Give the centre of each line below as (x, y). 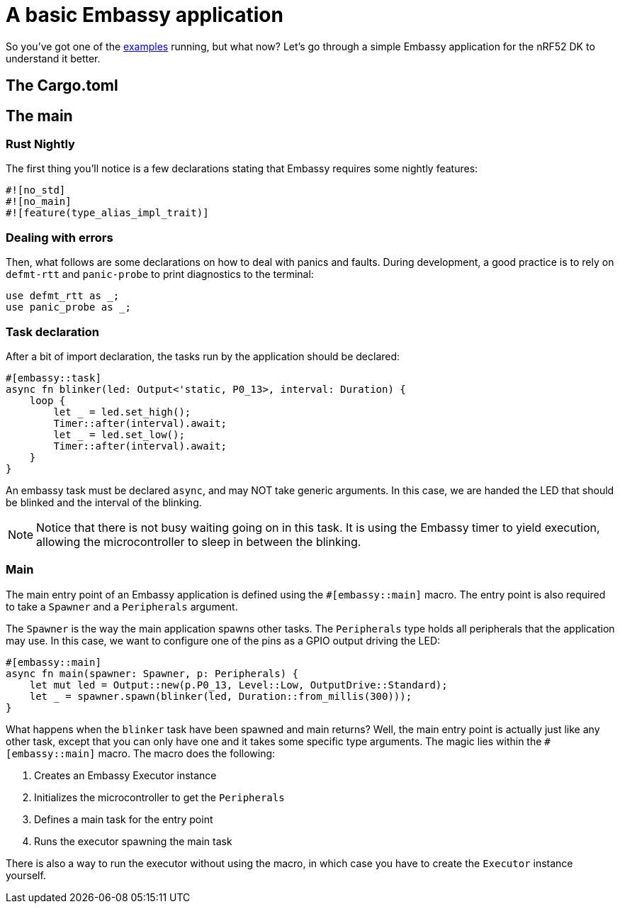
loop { (47, 400)
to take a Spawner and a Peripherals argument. (122, 606)
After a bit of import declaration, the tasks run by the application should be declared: (203, 356)
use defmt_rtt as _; (63, 296)
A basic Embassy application (145, 15)
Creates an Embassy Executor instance (125, 775)
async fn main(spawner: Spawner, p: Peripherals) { (152, 673)
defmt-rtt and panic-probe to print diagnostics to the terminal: (160, 274)
